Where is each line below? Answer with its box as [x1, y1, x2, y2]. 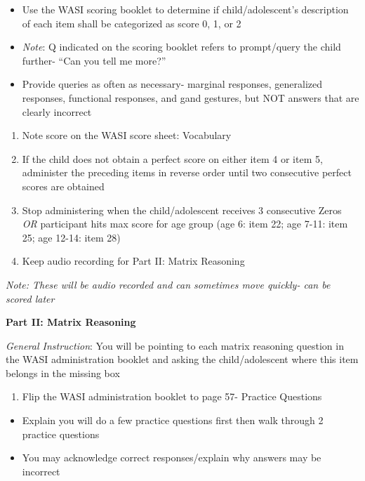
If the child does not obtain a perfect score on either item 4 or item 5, [22, 151, 323, 166]
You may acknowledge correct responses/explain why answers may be [22, 450, 321, 465]
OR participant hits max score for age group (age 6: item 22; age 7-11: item [22, 216, 348, 231]
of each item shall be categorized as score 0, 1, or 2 [22, 15, 241, 30]
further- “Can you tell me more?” [22, 53, 166, 67]
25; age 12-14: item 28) [22, 230, 121, 244]
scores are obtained [22, 178, 105, 193]
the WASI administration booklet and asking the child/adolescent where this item [6, 352, 359, 367]
